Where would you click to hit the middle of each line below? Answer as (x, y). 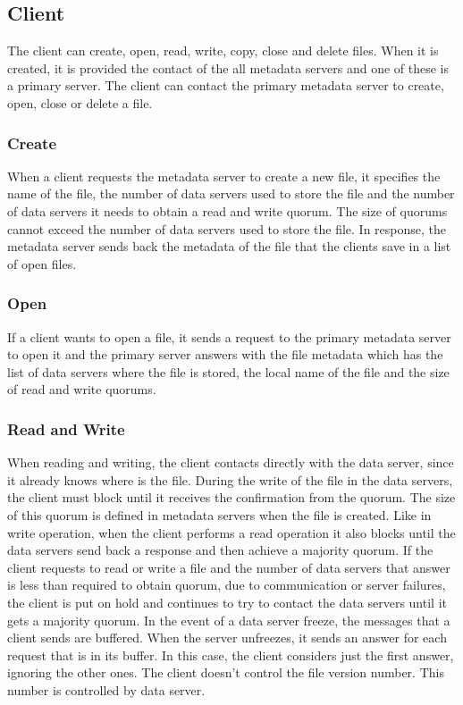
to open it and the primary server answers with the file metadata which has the (225, 354)
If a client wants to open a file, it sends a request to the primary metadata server (229, 336)
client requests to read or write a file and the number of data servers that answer (229, 567)
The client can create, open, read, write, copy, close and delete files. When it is (223, 50)
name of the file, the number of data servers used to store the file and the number (231, 193)
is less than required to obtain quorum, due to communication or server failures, (227, 585)
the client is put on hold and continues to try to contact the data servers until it (227, 602)
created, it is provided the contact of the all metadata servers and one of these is (228, 67)
